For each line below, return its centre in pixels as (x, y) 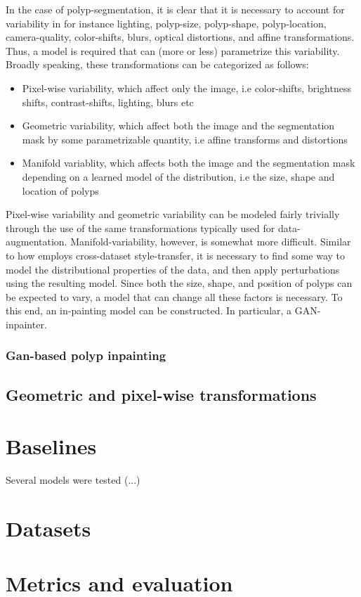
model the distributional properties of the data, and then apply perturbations (173, 269)
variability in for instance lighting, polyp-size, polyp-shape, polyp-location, (166, 23)
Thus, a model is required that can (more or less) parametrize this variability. (173, 50)
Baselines (51, 446)
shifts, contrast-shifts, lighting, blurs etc (108, 102)
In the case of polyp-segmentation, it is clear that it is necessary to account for (175, 9)
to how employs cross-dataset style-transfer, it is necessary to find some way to (176, 255)
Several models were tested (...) (73, 480)
